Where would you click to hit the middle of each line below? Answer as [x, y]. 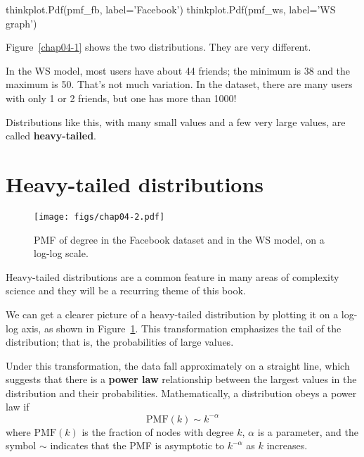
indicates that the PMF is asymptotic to [137, 445]
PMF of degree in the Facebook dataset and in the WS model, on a [179, 239]
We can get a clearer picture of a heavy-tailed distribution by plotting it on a [172, 314]
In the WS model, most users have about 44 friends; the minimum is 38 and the [178, 70]
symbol [21, 445]
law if [18, 407]
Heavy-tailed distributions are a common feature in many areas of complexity [173, 276]
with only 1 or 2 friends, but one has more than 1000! [121, 98]
